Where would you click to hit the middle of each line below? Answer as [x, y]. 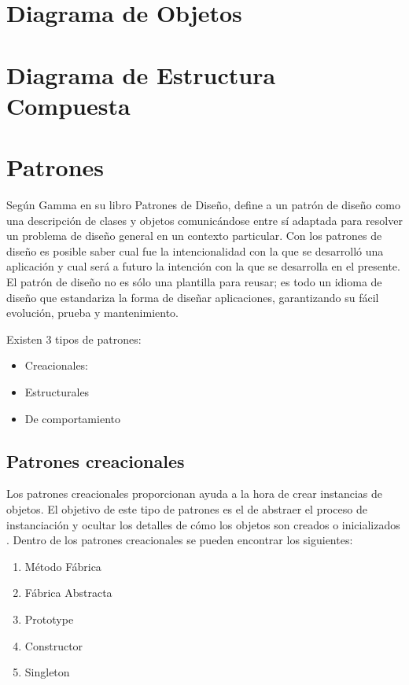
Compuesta [68, 105]
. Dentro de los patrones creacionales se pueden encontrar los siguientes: [180, 540]
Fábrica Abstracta [68, 593]
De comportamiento [72, 418]
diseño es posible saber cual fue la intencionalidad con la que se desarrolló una [195, 250]
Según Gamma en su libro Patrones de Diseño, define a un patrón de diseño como [204, 205]
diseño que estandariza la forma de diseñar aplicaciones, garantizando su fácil [193, 297]
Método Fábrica [63, 566]
